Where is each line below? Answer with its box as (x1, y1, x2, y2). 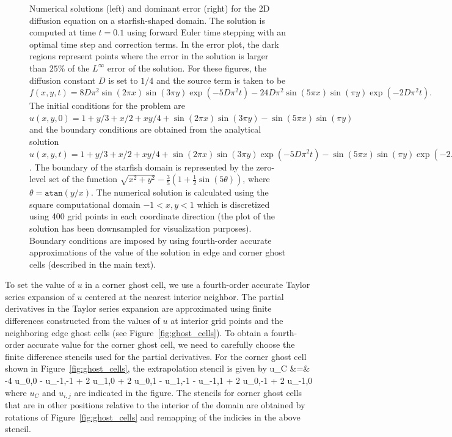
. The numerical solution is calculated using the (91, 186, 269, 199)
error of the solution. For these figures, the (107, 61, 266, 74)
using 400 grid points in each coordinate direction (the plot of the (29, 210, 275, 222)
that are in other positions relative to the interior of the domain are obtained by (5, 398, 305, 411)
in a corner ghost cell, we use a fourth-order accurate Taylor (85, 278, 310, 291)
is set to (108, 73, 138, 86)
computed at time (29, 26, 96, 39)
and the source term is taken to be (156, 73, 286, 86)
